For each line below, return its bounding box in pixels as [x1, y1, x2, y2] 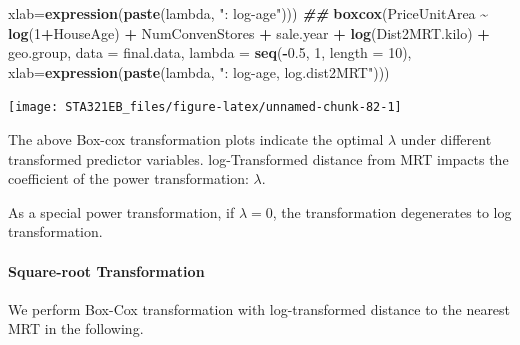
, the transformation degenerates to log [272, 201, 512, 222]
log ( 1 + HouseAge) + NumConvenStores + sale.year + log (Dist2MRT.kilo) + [8, 22, 490, 43]
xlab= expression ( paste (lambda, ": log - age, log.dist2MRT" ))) [8, 61, 390, 82]
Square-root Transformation [8, 260, 205, 281]
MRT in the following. [8, 318, 144, 339]
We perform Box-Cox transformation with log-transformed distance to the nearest [8, 298, 511, 319]
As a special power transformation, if [8, 201, 235, 222]
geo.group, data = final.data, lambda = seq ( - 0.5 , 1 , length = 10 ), [8, 42, 412, 63]
